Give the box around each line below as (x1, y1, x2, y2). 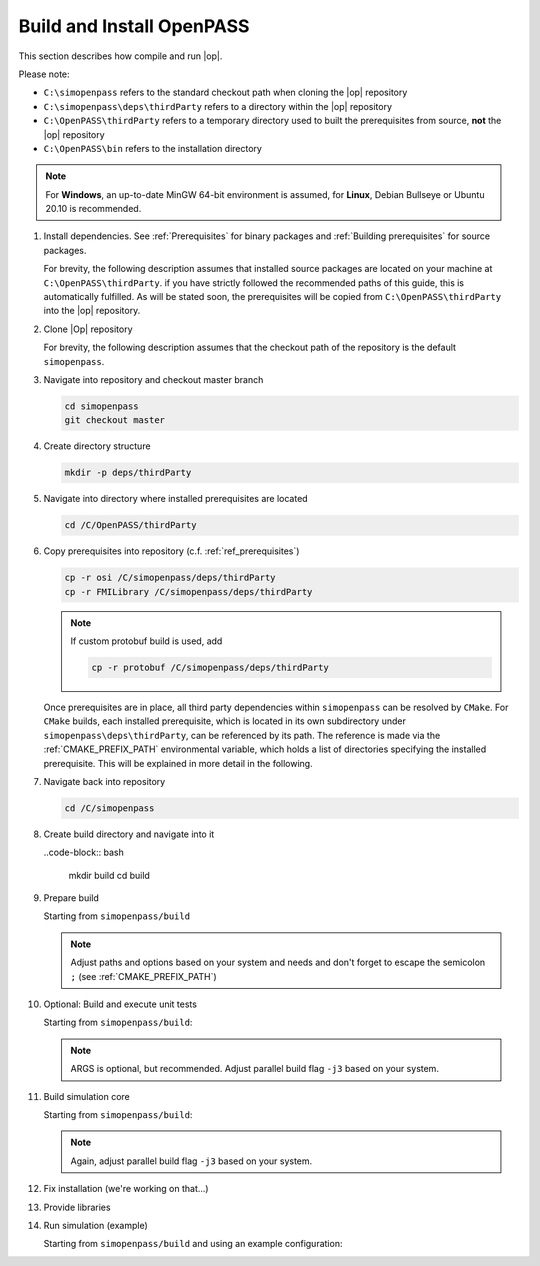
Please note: (18, 68, 70, 80)
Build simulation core (43, 1090, 130, 1102)
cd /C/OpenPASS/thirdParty (64, 520, 197, 531)
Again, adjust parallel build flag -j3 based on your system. (70, 1155, 313, 1167)
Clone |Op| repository (43, 323, 134, 335)
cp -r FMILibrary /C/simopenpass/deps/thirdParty (64, 586, 313, 597)
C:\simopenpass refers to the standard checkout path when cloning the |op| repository (43, 86, 408, 99)
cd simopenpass (64, 400, 139, 412)
